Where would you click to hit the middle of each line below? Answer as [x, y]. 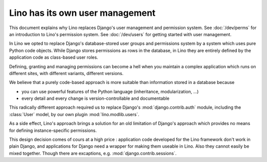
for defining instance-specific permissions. [53, 130]
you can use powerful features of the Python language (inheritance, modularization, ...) [110, 91]
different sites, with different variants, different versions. [66, 73]
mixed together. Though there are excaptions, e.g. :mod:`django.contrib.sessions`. [93, 153]
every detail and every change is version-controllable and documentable [95, 98]
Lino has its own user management [82, 13]
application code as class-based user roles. [54, 57]
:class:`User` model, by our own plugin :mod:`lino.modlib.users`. [74, 114]
